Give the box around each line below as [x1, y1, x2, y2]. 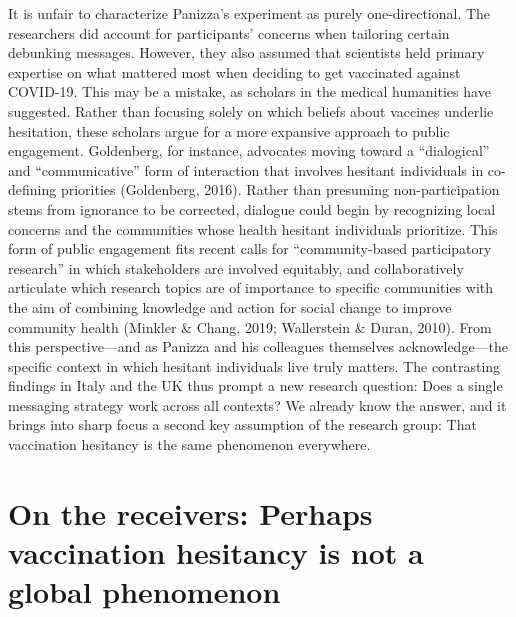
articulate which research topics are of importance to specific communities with [8, 277, 494, 298]
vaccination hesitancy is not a [8, 532, 424, 573]
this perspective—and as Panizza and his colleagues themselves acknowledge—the [8, 336, 509, 357]
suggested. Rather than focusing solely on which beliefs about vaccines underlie [8, 100, 494, 121]
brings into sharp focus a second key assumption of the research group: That [8, 414, 477, 435]
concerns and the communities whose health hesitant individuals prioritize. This [8, 218, 498, 239]
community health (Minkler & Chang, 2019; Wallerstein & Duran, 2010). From [8, 316, 492, 337]
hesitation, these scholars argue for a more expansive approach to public [8, 120, 450, 141]
